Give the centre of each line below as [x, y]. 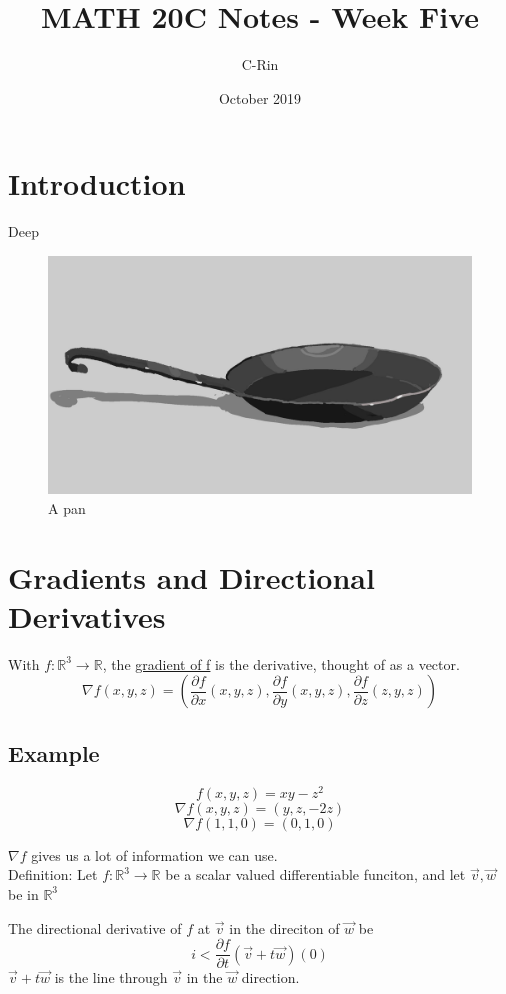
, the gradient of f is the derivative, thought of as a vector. [281, 663]
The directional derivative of [95, 927]
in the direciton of [284, 927]
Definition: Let [53, 874]
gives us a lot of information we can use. [154, 854]
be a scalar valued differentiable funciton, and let [315, 874]
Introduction [97, 183]
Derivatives [87, 615]
